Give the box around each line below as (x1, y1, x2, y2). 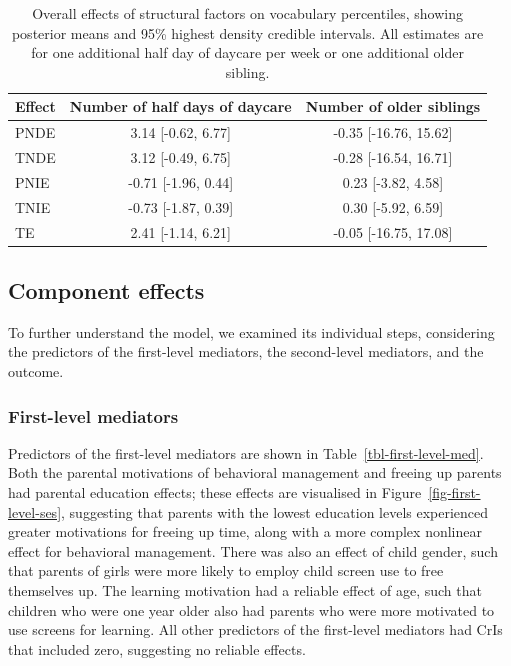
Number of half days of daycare (69, 96, 292, 117)
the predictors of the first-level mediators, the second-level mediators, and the (8, 341, 484, 362)
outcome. (8, 361, 64, 382)
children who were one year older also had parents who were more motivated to (8, 599, 495, 620)
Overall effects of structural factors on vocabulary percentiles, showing (32, 3, 463, 23)
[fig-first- (428, 482, 481, 503)
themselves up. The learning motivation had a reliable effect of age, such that (8, 580, 482, 601)
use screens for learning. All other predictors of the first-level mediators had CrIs (8, 619, 503, 640)
